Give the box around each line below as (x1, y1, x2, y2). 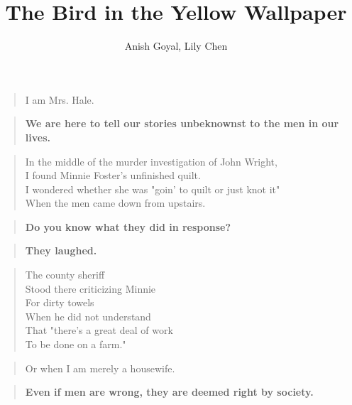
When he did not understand (25, 308, 151, 323)
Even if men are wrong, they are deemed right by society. (25, 384, 314, 399)
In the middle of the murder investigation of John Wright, (25, 153, 277, 168)
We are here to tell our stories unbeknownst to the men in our (25, 116, 339, 131)
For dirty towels (25, 295, 94, 310)
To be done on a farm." (25, 337, 126, 352)
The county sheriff (25, 267, 105, 282)
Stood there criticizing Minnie (25, 281, 156, 296)
